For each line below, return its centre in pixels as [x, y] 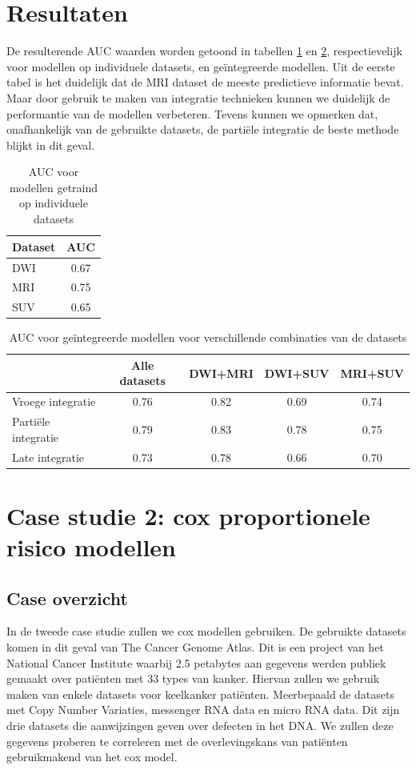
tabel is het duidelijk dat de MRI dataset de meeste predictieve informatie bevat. [205, 82]
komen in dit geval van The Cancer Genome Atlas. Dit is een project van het [195, 647]
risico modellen [91, 547]
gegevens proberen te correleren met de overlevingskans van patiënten [177, 741]
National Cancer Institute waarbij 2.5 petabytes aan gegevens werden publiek [196, 662]
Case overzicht [67, 598]
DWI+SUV [297, 373]
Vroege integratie [54, 401]
